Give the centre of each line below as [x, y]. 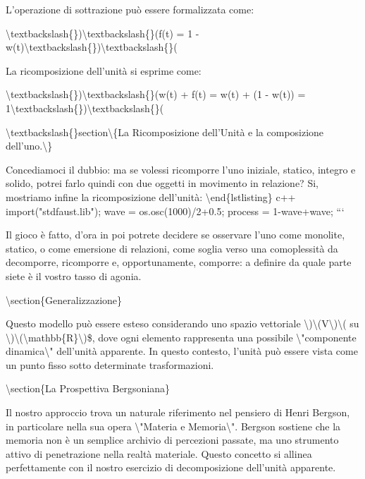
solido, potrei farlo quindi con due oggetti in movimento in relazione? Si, [162, 183]
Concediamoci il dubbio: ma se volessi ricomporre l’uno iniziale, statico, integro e [181, 169]
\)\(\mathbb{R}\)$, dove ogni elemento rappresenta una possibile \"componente [181, 337]
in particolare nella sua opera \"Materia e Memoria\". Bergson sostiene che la [173, 426]
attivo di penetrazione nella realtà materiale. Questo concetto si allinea [159, 453]
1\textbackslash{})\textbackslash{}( [85, 108]
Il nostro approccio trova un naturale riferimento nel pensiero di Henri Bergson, [178, 412]
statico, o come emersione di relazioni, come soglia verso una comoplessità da [172, 248]
